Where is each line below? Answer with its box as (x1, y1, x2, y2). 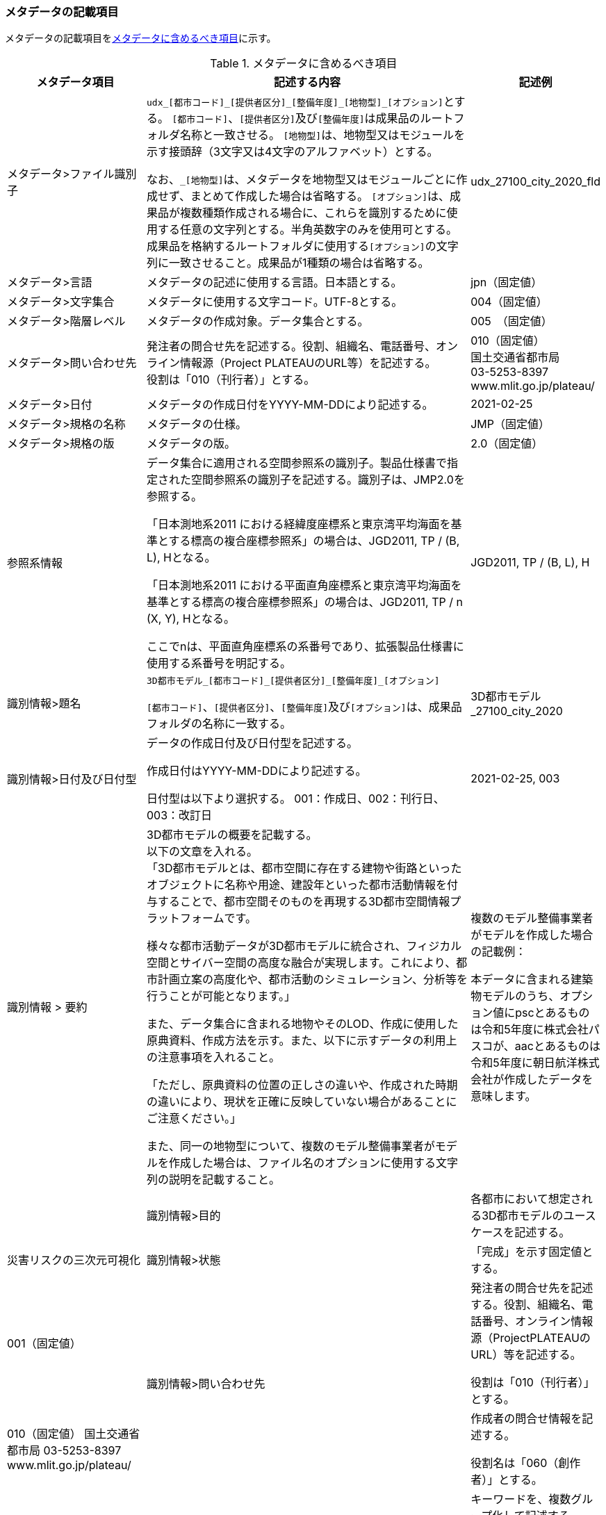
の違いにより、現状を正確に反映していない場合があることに (147, 1095, 457, 1109)
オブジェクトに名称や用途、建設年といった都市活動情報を (147, 878, 448, 892)
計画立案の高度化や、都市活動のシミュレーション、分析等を (158, 972, 468, 987)
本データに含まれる (470, 972, 571, 987)
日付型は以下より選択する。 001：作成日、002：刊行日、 (147, 792, 445, 806)
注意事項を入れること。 (158, 1050, 281, 1065)
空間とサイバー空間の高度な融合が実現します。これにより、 (147, 956, 457, 970)
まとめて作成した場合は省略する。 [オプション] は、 (190, 189, 450, 204)
